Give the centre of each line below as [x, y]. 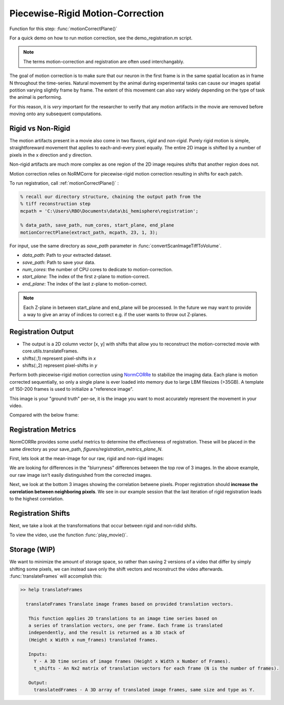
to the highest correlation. [37, 499]
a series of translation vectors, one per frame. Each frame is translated [125, 625]
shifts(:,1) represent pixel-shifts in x [59, 358]
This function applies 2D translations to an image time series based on [123, 618]
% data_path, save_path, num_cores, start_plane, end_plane [97, 225]
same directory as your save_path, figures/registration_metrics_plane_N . [86, 449]
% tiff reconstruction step [55, 204]
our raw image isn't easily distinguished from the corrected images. [81, 475]
